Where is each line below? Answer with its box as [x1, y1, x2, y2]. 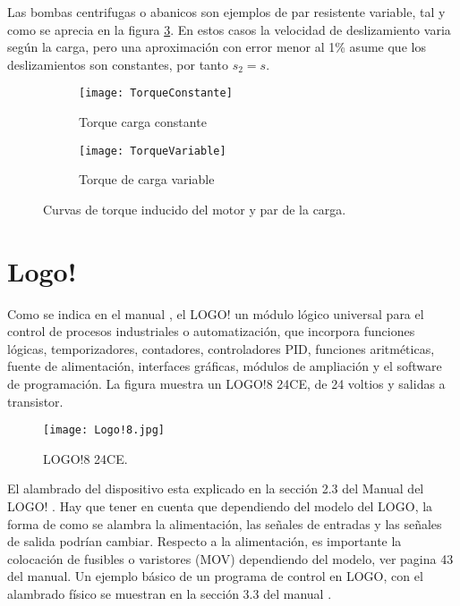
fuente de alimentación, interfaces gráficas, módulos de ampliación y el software [7, 357, 442, 375]
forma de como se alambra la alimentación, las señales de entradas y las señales [7, 514, 442, 533]
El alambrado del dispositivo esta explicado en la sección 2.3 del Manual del [7, 479, 424, 498]
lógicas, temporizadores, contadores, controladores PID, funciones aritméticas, [7, 339, 435, 358]
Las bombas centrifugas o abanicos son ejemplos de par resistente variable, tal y [7, 3, 446, 21]
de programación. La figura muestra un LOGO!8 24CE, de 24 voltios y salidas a [7, 374, 446, 392]
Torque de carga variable [79, 170, 215, 189]
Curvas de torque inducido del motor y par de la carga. [43, 199, 346, 218]
